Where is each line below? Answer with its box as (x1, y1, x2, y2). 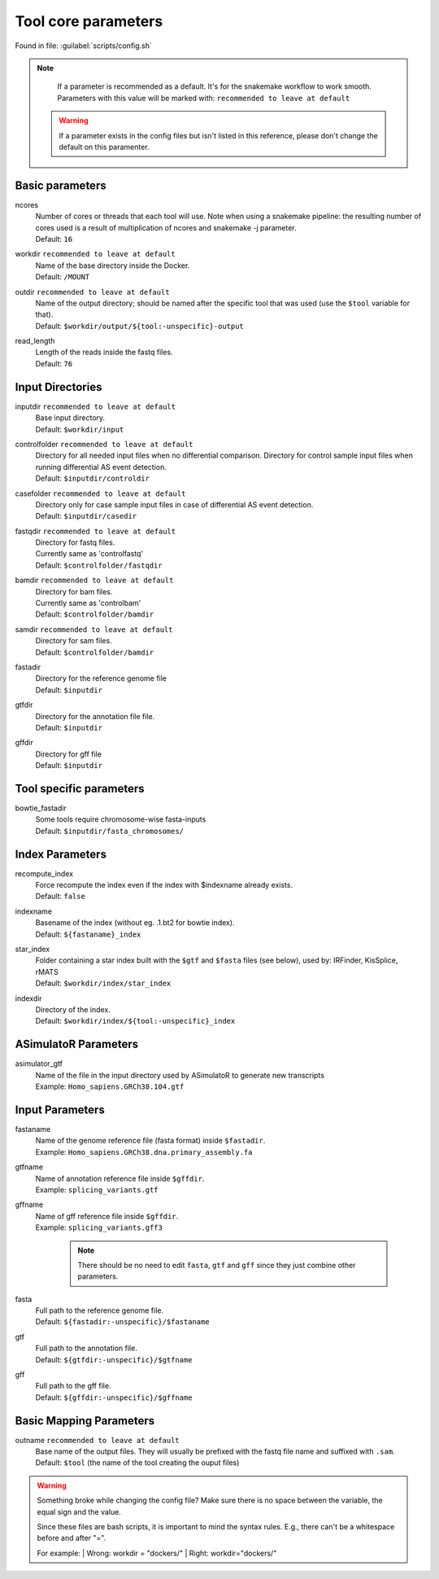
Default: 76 (35, 358, 73, 368)
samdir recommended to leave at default (15, 624, 173, 634)
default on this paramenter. (59, 142, 150, 151)
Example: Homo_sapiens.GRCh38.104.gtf (35, 1081, 185, 1091)
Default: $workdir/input (35, 424, 124, 434)
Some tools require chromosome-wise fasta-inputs (35, 814, 206, 824)
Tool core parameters (15, 12, 163, 30)
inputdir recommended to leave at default (15, 401, 176, 411)
